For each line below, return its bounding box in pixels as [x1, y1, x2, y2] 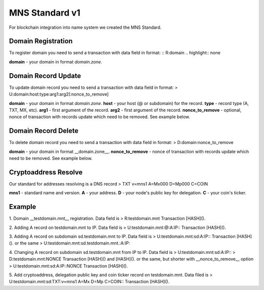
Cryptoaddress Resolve [9, 168, 83, 176]
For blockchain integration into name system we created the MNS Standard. [9, 24, 162, 30]
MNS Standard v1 [9, 7, 81, 18]
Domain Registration [9, 37, 73, 45]
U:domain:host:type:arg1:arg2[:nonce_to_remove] [9, 91, 109, 97]
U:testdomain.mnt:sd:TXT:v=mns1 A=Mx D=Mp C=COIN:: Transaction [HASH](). [9, 279, 170, 285]
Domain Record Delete [9, 127, 79, 135]
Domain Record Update [9, 71, 81, 80]
